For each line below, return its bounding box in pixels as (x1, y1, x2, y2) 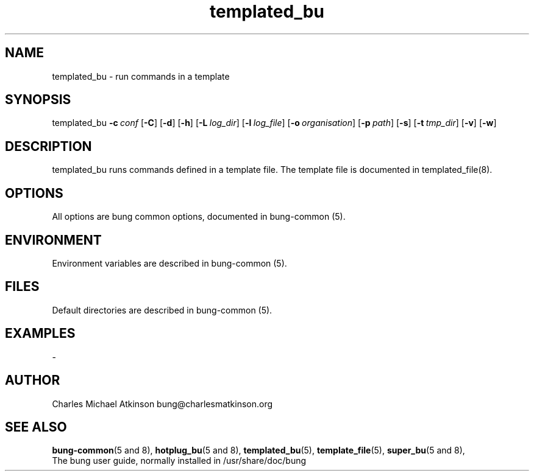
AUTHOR (5, 373, 60, 388)
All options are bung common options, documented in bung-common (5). (52, 211, 346, 222)
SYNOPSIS (5, 92, 71, 108)
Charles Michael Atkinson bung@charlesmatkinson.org (52, 398, 273, 409)
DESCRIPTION (5, 138, 92, 154)
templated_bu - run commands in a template (52, 71, 230, 82)
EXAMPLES (5, 326, 76, 341)
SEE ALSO (5, 419, 67, 435)
